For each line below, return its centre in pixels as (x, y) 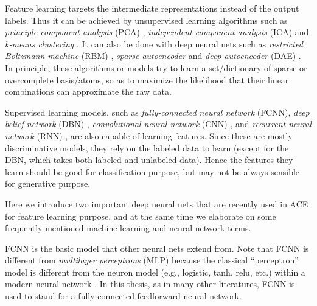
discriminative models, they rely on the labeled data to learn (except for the (147, 148)
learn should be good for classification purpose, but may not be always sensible (152, 171)
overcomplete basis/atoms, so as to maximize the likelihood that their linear (147, 79)
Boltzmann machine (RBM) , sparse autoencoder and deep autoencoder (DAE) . (153, 56)
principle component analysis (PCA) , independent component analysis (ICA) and (157, 32)
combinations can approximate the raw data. (88, 92)
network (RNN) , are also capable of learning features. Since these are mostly (149, 135)
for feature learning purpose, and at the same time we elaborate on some (141, 216)
